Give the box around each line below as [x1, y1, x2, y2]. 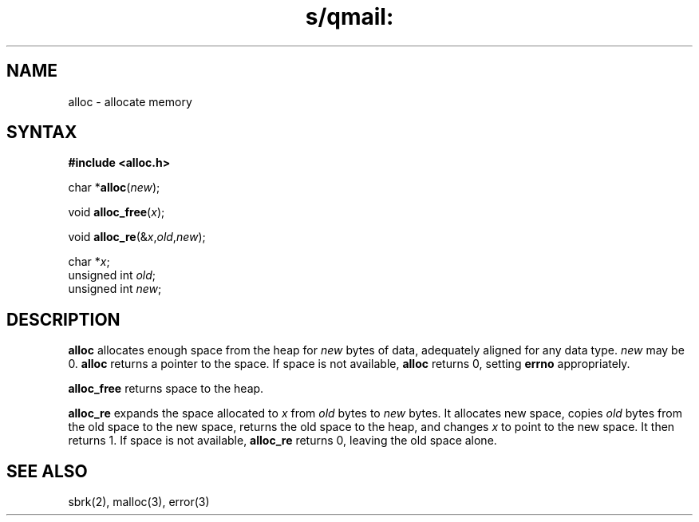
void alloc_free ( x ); [68, 205, 165, 219]
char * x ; [68, 255, 110, 269]
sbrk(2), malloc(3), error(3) [68, 495, 210, 509]
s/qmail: [305, 3, 394, 30]
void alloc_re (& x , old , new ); [68, 230, 206, 244]
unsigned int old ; [68, 268, 156, 283]
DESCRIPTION [6, 309, 120, 330]
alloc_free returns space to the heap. [68, 382, 264, 396]
